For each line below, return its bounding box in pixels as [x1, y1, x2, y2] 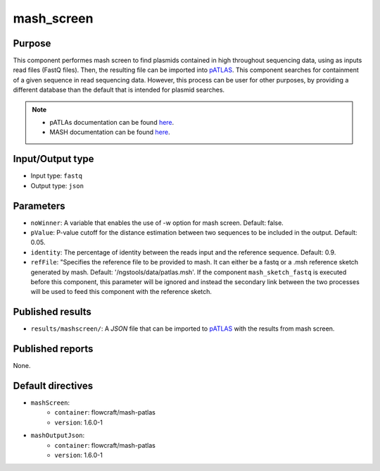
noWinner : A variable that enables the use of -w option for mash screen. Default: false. [30, 219, 284, 227]
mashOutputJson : [30, 431, 85, 440]
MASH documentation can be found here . [49, 128, 170, 137]
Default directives [13, 379, 94, 391]
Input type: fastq [30, 171, 82, 180]
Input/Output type [13, 153, 94, 165]
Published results [13, 306, 91, 318]
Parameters [13, 200, 65, 212]
